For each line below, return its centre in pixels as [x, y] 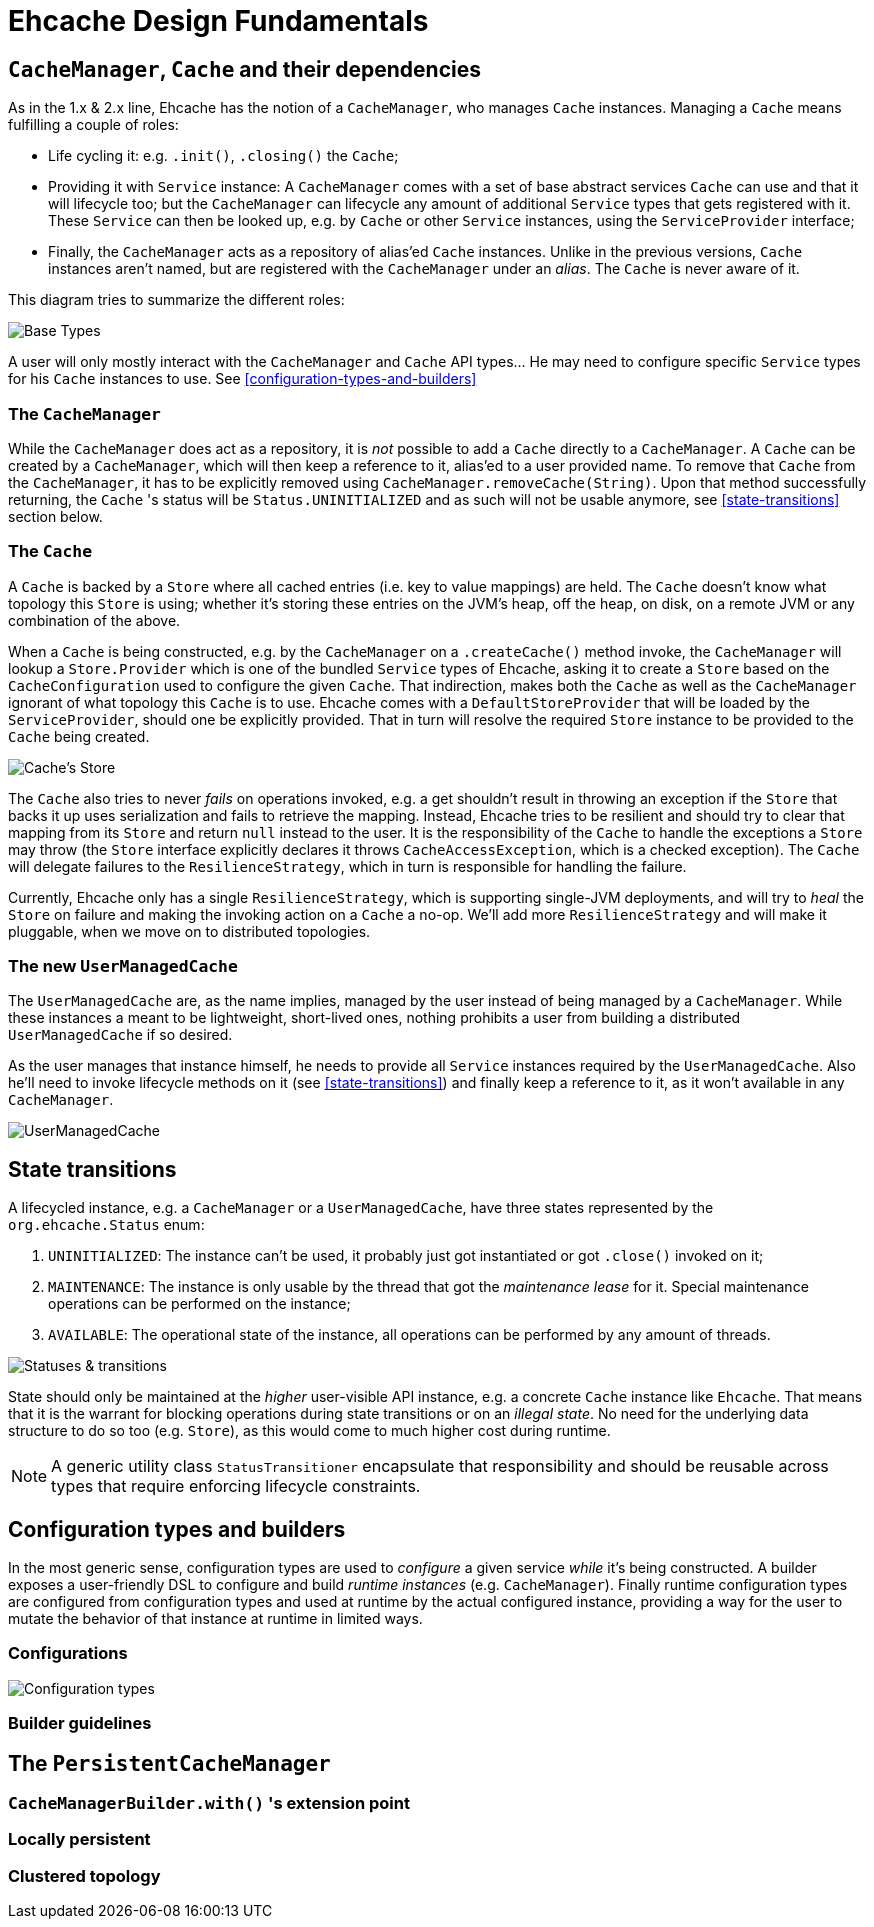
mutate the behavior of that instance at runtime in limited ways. [215, 1619]
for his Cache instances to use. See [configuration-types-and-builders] [242, 379]
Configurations [68, 1653]
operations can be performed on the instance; [199, 1304]
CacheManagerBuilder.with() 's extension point [209, 1803]
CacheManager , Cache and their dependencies [244, 69]
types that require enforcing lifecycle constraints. [236, 1486]
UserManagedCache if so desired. [120, 1035]
